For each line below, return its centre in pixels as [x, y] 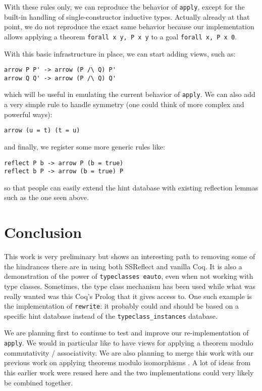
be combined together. [39, 382]
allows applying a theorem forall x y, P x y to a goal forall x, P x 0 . [121, 36]
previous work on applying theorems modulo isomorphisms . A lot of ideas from [127, 362]
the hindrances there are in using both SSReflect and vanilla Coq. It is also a [123, 266]
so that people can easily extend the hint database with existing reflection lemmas [131, 187]
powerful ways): [28, 114]
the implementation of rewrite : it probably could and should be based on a [121, 306]
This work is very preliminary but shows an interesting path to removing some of [130, 256]
